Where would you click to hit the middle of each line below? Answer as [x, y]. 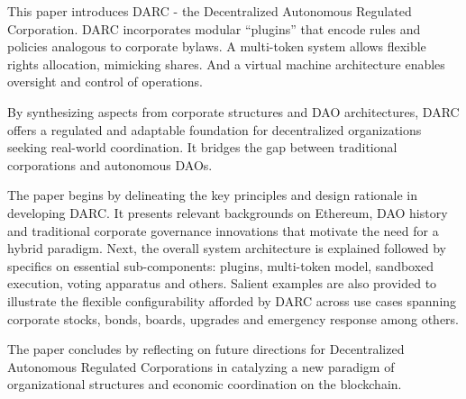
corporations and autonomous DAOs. [110, 164]
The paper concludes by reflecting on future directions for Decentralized [206, 349]
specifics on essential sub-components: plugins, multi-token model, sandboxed [221, 265]
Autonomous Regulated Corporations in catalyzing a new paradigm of [201, 366]
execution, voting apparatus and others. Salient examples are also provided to [222, 283]
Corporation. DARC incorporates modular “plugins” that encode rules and [214, 28]
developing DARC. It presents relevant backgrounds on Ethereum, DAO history [228, 212]
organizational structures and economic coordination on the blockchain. [205, 384]
